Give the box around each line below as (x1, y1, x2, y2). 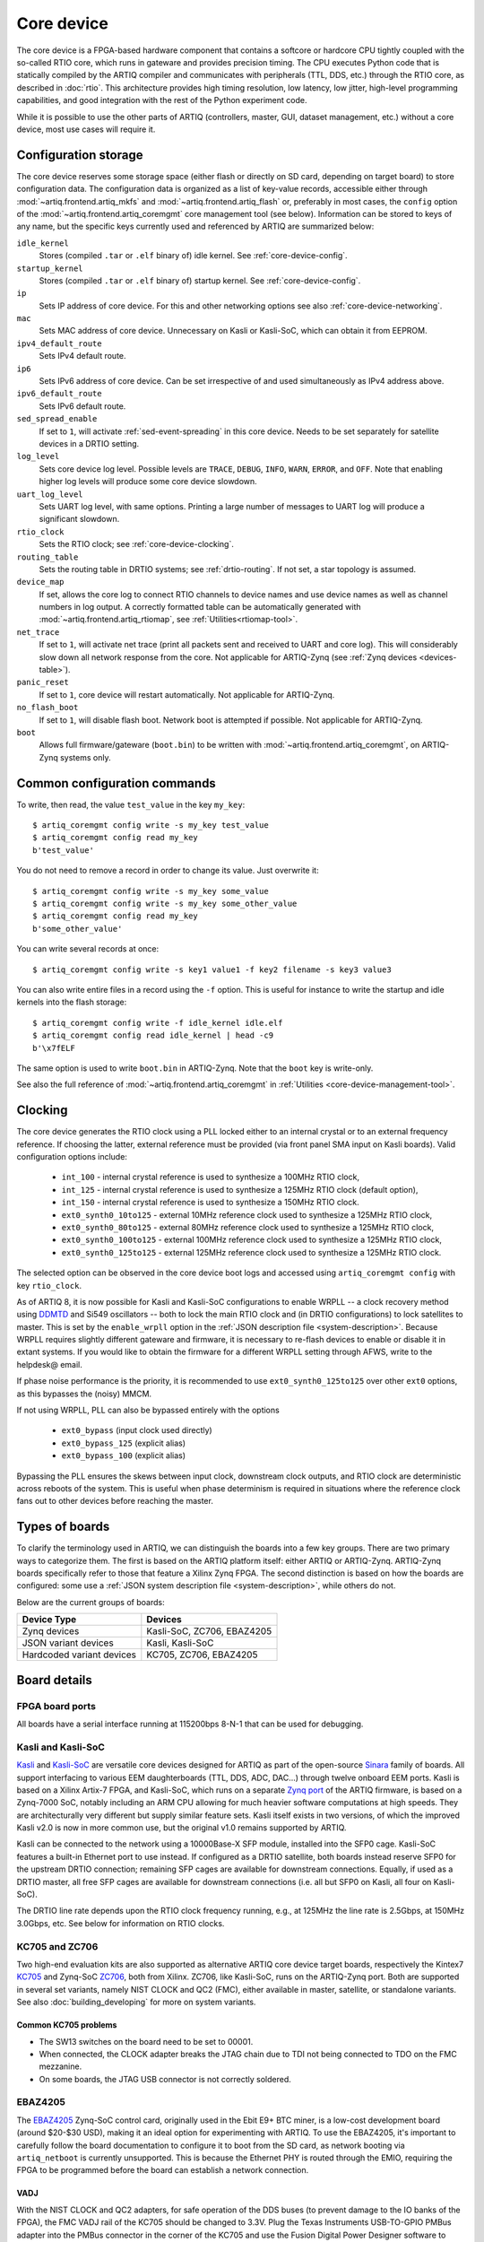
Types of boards (16, 1519, 110, 1534)
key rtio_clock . (16, 1280, 82, 1290)
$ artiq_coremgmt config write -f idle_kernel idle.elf (32, 1018, 283, 1028)
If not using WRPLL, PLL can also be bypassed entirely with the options (16, 1404, 280, 1416)
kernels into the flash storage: (16, 996, 127, 1008)
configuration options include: (16, 1151, 127, 1161)
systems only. (59, 752, 111, 762)
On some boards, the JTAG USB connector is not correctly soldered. (39, 2073, 291, 2084)
